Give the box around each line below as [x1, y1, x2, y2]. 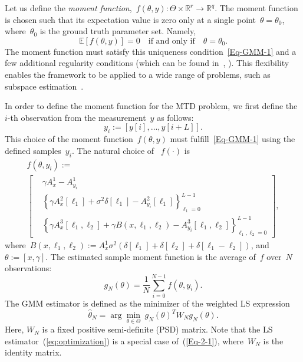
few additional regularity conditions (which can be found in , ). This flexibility [5, 57, 289, 69]
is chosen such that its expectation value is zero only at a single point [5, 13, 256, 25]
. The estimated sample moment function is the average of [45, 250, 256, 262]
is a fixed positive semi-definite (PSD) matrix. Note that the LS [42, 323, 273, 335]
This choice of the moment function [5, 133, 133, 145]
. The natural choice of [71, 144, 154, 156]
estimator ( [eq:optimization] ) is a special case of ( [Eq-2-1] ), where [5, 334, 244, 347]
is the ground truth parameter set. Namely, [39, 25, 196, 37]
